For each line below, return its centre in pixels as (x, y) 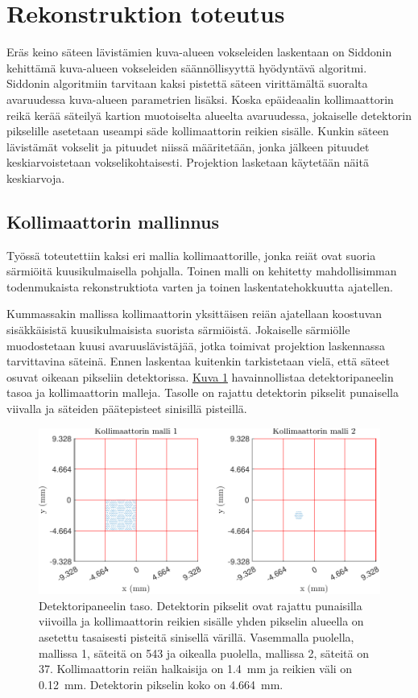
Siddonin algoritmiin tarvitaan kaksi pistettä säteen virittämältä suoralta (187, 83)
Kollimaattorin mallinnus (113, 221)
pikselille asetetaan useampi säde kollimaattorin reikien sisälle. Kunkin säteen (198, 131)
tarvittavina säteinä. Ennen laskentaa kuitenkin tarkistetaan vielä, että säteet (198, 361)
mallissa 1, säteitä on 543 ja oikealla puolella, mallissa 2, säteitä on (204, 653)
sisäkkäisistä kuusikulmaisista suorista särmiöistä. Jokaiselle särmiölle (178, 330)
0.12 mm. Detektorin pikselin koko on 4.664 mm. (161, 684)
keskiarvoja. (36, 178)
